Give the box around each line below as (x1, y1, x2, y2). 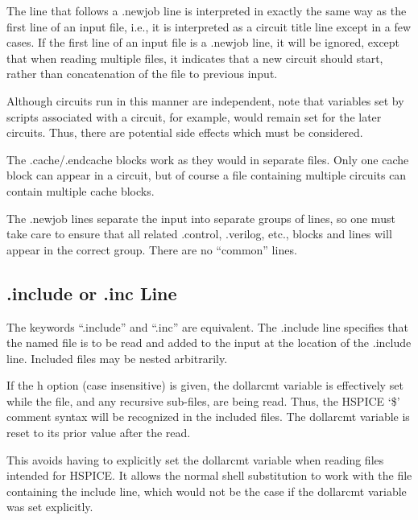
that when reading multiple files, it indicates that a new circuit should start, (6, 49, 383, 66)
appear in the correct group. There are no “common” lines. (6, 241, 297, 258)
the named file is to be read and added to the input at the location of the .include (6, 334, 412, 351)
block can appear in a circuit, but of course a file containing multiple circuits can (6, 167, 407, 184)
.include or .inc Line (6, 280, 177, 305)
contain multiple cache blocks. (6, 182, 155, 199)
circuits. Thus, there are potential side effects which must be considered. (6, 124, 363, 141)
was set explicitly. (6, 498, 93, 515)
